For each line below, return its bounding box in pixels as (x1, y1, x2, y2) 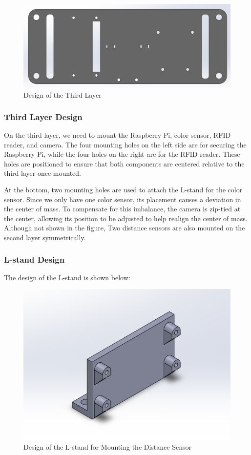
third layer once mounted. (4, 168, 81, 178)
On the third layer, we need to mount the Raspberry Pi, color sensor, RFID (4, 130, 231, 140)
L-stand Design (4, 253, 65, 265)
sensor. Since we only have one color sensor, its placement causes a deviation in (4, 194, 241, 204)
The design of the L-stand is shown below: (4, 272, 130, 282)
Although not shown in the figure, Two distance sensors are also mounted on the (4, 223, 245, 233)
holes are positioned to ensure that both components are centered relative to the (4, 158, 245, 168)
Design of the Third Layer (23, 90, 102, 100)
